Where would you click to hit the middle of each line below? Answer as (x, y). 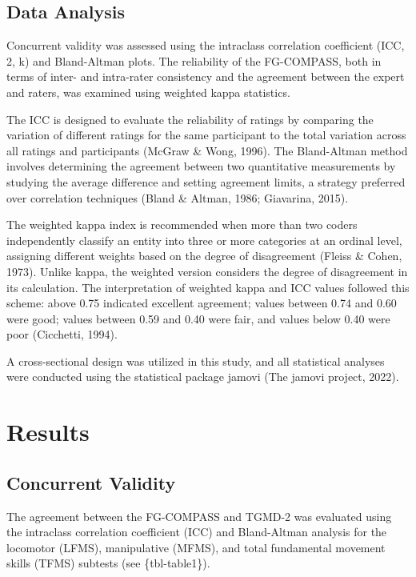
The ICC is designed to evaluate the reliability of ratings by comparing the (190, 119)
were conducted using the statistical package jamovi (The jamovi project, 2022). (203, 377)
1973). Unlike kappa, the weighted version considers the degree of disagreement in (207, 271)
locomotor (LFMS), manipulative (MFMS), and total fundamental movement (196, 547)
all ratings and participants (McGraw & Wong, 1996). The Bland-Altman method (207, 150)
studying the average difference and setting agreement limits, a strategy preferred (206, 181)
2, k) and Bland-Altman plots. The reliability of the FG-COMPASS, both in (194, 60)
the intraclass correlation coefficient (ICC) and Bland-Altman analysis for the (197, 532)
